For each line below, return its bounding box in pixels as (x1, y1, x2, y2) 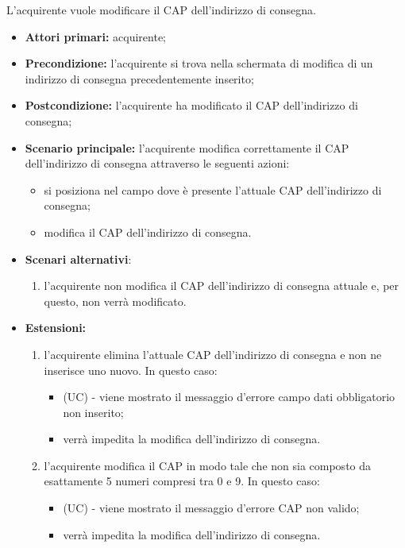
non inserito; (63, 403, 124, 420)
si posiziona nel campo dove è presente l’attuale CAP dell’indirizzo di (44, 181, 382, 198)
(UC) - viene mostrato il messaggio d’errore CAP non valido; (63, 500, 360, 516)
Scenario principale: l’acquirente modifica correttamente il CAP (25, 139, 349, 156)
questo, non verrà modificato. (44, 292, 187, 309)
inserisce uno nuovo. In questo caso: (44, 361, 218, 378)
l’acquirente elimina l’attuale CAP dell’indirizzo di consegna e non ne (44, 345, 382, 362)
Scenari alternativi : (25, 250, 132, 267)
